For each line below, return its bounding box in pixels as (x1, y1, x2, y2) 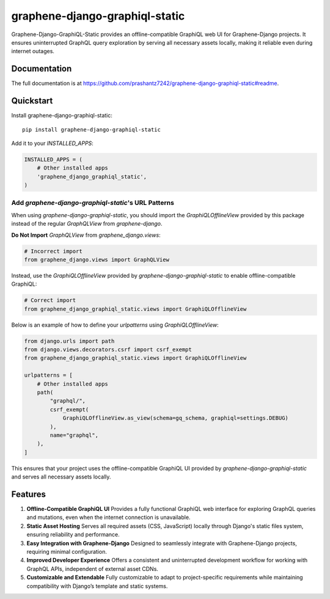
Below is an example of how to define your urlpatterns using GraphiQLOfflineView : (11, 321, 219, 329)
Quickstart (11, 95, 53, 106)
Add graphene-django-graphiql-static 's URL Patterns (11, 199, 174, 207)
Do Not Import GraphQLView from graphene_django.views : (11, 231, 161, 239)
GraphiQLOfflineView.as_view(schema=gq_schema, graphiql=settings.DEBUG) (62, 415, 288, 422)
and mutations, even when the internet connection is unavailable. (26, 514, 191, 521)
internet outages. (11, 48, 55, 55)
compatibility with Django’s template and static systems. (26, 582, 168, 590)
